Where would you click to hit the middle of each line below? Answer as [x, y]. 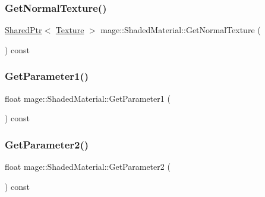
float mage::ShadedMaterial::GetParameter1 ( [88, 98]
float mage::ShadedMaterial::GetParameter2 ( [88, 167]
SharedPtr [23, 30]
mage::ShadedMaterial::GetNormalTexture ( [181, 30]
